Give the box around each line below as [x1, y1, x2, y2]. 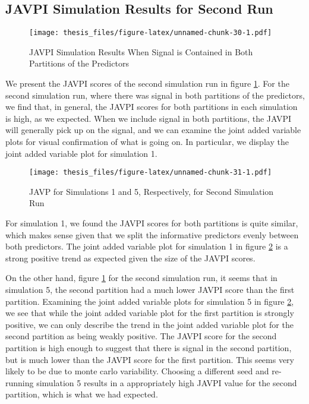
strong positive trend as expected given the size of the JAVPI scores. [5, 251, 256, 264]
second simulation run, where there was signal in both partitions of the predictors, [5, 89, 305, 101]
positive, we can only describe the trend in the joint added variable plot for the [5, 318, 294, 330]
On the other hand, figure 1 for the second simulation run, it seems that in [5, 272, 278, 284]
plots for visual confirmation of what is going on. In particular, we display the [5, 135, 289, 148]
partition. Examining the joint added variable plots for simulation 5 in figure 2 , [5, 295, 294, 307]
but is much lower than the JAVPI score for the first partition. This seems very [5, 353, 294, 365]
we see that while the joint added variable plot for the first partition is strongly [5, 307, 294, 319]
